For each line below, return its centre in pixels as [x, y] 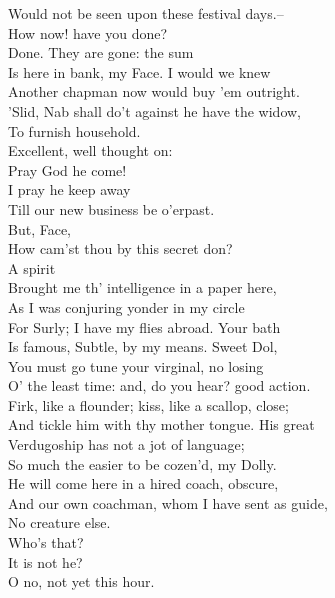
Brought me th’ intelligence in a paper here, [142, 287]
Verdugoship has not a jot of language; [126, 444]
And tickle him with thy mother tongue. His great [161, 424]
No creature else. [59, 522]
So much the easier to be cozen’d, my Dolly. [142, 463]
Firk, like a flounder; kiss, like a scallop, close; [148, 404]
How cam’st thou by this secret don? [120, 248]
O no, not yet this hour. [81, 581]
